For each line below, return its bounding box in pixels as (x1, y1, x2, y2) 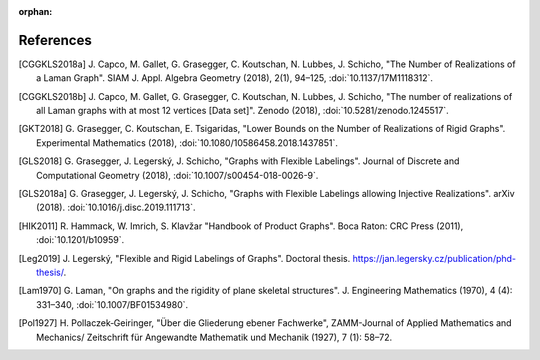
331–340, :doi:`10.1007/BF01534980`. (36, 298, 189, 310)
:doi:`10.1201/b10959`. (36, 234, 125, 246)
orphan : (18, 6, 53, 17)
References (18, 31, 92, 49)
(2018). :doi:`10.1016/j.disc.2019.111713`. (36, 201, 196, 214)
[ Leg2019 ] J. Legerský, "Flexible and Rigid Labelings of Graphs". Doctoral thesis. (18, 252, 351, 264)
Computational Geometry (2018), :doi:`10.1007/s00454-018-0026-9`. (36, 169, 319, 181)
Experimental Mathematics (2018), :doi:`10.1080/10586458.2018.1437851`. (36, 136, 339, 149)
